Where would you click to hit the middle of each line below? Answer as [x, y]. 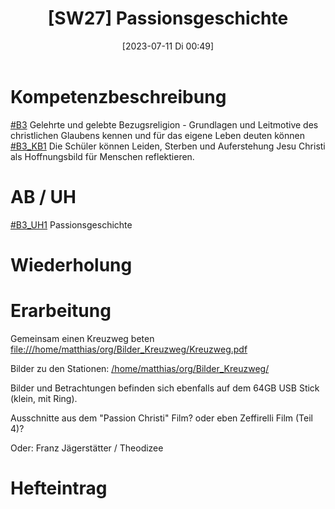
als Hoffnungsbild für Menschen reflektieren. [102, 156]
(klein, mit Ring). [44, 398]
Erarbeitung [61, 311]
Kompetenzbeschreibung [118, 96]
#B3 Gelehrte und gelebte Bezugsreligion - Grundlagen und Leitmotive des [164, 124]
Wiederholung [71, 264]
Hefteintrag [59, 488]
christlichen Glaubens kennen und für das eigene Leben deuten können [157, 135]
